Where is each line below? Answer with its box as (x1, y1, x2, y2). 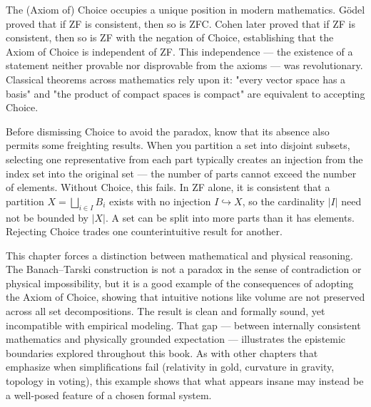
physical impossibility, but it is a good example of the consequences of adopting (6, 275, 354, 290)
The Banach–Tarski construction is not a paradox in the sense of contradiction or (6, 262, 362, 277)
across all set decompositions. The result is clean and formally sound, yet (6, 304, 325, 319)
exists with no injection (109, 193, 211, 208)
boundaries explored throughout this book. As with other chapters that (6, 345, 318, 360)
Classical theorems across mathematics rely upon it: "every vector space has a (6, 71, 346, 86)
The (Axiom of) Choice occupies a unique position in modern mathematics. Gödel (6, 2, 365, 16)
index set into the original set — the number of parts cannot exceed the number (6, 165, 357, 180)
